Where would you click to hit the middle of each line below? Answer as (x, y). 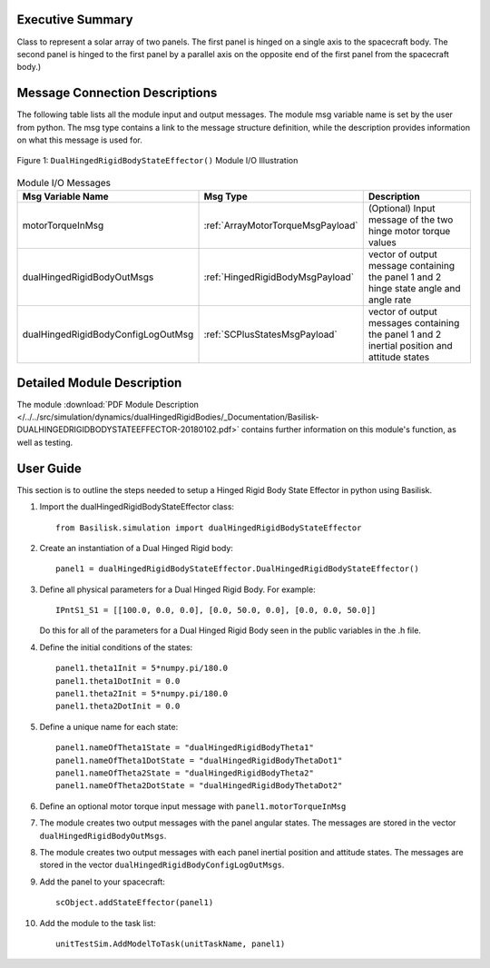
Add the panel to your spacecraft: (102, 882)
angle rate (390, 300)
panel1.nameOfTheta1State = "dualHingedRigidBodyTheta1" (185, 748)
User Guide (49, 468)
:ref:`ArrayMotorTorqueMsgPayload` (281, 225)
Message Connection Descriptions (117, 93)
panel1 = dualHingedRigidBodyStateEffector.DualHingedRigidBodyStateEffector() (237, 569)
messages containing (414, 323)
